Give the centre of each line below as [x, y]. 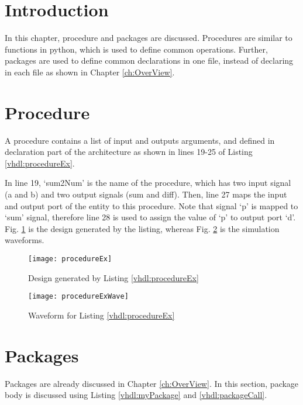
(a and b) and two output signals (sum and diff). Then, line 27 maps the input [146, 194]
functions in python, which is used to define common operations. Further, [136, 49]
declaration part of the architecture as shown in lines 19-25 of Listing [129, 152]
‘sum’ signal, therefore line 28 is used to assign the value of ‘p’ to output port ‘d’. [150, 217]
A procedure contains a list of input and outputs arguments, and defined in [140, 140]
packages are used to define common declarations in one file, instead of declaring [149, 60]
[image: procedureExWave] [78, 297]
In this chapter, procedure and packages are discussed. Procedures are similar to [149, 38]
